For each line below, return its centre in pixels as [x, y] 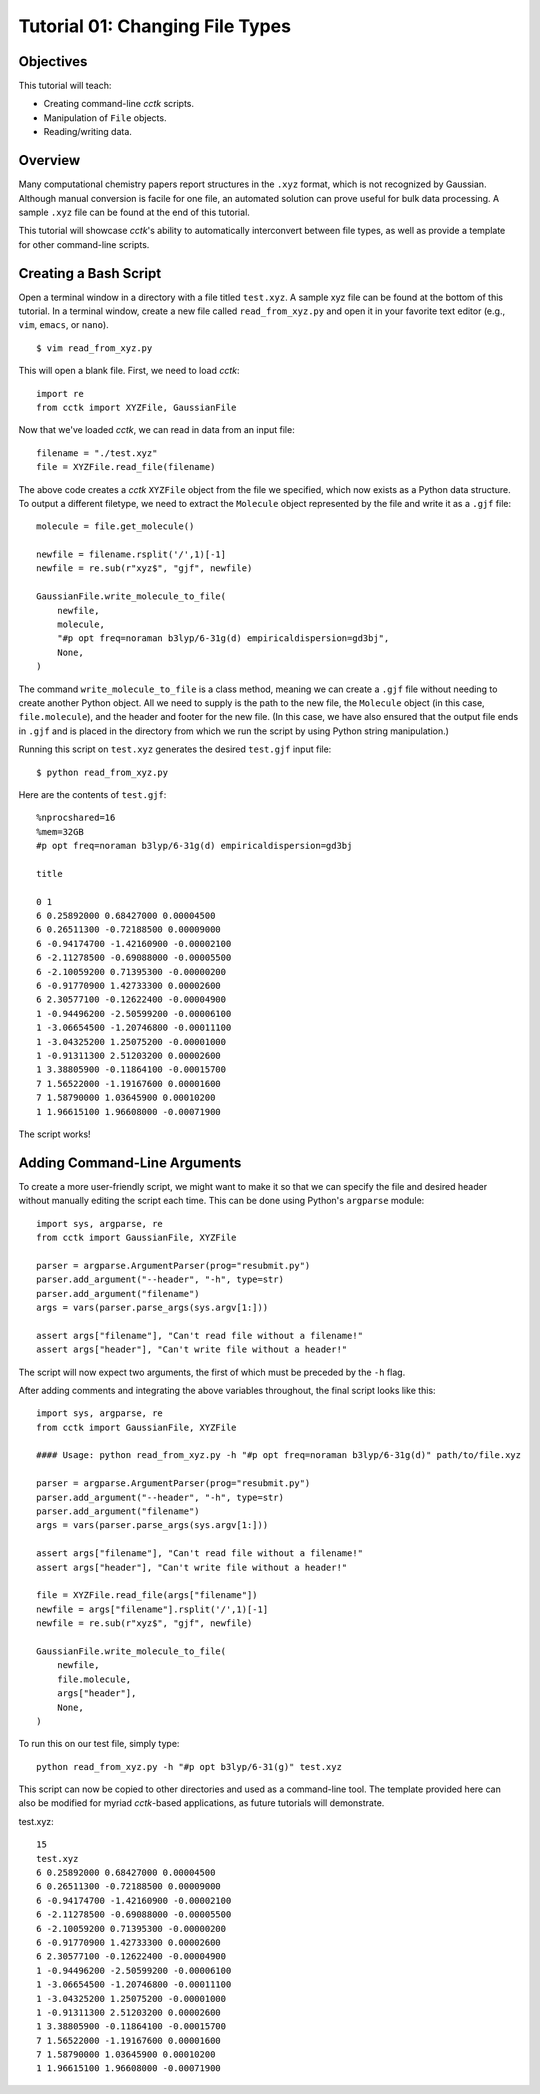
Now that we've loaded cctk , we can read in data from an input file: [156, 430]
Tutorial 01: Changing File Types [155, 26]
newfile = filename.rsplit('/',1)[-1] [131, 554]
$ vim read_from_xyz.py [94, 348]
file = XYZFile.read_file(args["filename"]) [147, 1595]
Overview [49, 160]
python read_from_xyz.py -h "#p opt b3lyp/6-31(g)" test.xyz [189, 1766]
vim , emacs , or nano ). [63, 325]
